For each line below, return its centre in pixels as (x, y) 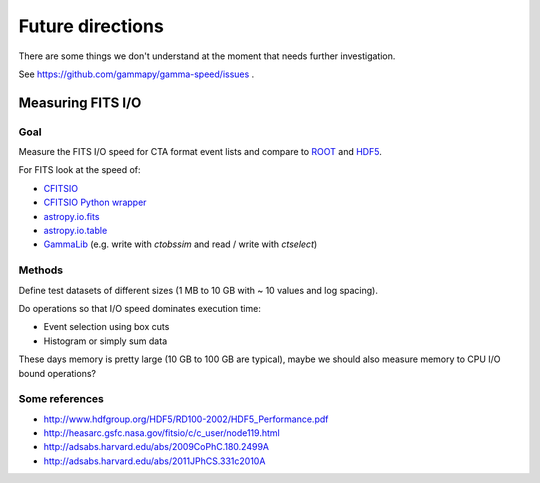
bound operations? (57, 373)
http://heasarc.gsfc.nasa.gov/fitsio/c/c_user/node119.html (161, 433)
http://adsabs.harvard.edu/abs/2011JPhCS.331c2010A (154, 461)
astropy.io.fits (71, 216)
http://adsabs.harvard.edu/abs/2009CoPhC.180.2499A (156, 447)
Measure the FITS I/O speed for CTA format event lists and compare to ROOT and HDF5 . (200, 152)
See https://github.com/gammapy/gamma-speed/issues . (136, 74)
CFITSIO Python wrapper (95, 202)
